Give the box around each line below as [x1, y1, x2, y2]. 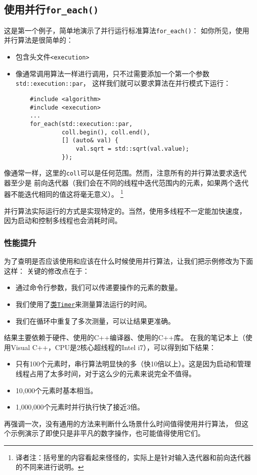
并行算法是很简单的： [4, 35, 73, 45]
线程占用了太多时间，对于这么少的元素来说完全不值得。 [15, 368, 196, 378]
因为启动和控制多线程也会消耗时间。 [4, 215, 122, 226]
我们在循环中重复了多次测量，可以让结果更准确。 [15, 315, 175, 326]
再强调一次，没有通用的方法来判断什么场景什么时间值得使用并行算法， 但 [4, 418, 242, 428]
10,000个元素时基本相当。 [15, 385, 97, 395]
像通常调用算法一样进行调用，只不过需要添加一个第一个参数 [15, 68, 210, 78]
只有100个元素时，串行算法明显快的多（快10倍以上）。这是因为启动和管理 [15, 358, 251, 369]
